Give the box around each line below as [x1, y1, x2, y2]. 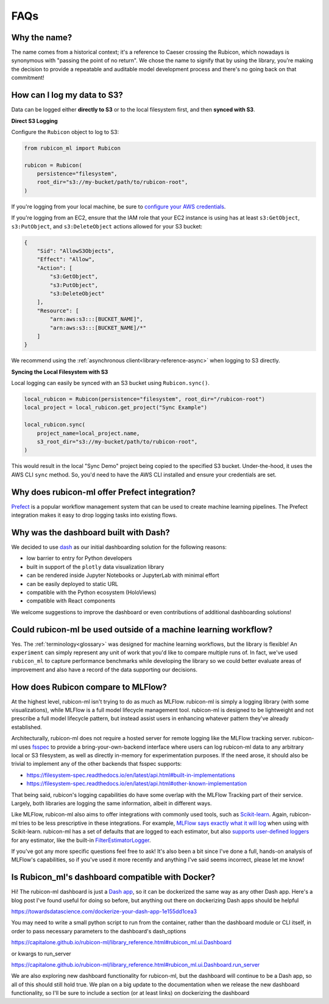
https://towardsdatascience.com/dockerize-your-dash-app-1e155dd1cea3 [11, 908, 197, 915]
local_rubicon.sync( [24, 421, 85, 428]
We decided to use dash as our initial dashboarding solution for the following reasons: [11, 543, 227, 551]
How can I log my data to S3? [11, 90, 123, 101]
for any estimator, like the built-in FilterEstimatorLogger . [11, 836, 152, 844]
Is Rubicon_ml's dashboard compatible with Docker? [11, 872, 216, 883]
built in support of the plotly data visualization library [26, 563, 164, 570]
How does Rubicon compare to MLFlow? [11, 682, 168, 692]
